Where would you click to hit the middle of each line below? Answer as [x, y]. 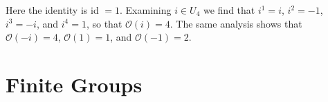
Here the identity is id [52, 10]
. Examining [145, 10]
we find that [229, 10]
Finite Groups [74, 84]
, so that [104, 23]
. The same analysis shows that [236, 23]
